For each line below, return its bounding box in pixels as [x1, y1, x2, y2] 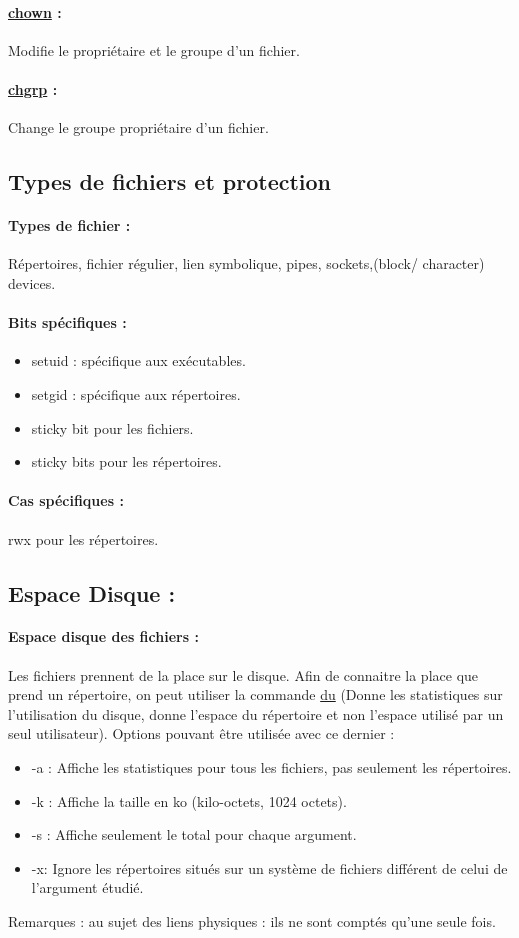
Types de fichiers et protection [8, 166, 332, 197]
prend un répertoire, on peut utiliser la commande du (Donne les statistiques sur [8, 684, 503, 705]
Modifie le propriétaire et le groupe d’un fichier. [8, 39, 300, 60]
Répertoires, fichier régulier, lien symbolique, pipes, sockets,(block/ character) [8, 253, 485, 274]
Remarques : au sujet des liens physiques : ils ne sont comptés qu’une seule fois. [8, 911, 496, 932]
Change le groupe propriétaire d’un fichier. [8, 117, 269, 138]
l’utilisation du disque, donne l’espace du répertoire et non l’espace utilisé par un [8, 703, 504, 724]
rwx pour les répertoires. [8, 528, 159, 549]
